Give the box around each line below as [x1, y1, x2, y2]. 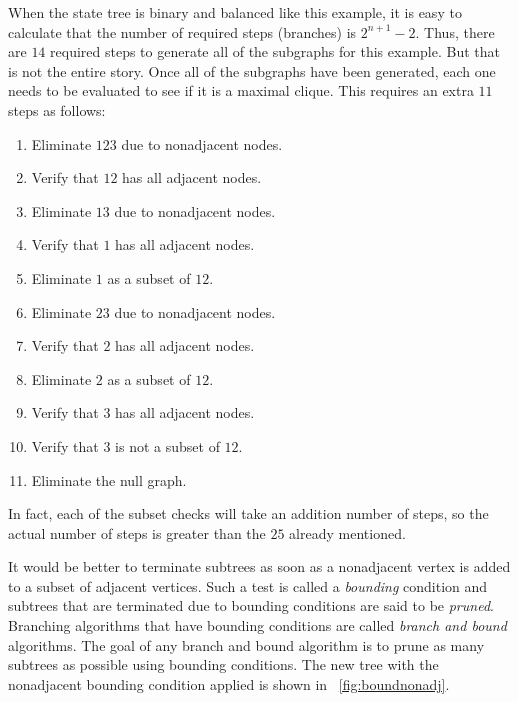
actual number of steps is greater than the [8, 522, 266, 543]
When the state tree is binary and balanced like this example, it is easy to [8, 2, 462, 22]
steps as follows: [8, 99, 106, 120]
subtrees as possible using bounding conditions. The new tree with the [8, 654, 439, 675]
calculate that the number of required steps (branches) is [8, 21, 357, 42]
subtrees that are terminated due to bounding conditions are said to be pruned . [8, 595, 494, 616]
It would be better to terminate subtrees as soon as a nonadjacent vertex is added [8, 556, 511, 577]
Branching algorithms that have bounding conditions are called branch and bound [8, 615, 507, 636]
